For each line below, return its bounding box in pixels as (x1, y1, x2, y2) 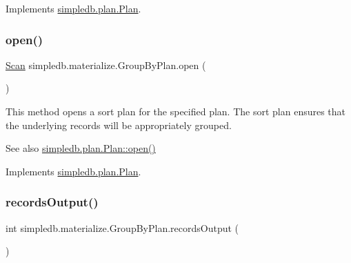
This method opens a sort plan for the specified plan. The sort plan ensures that (6, 104, 346, 118)
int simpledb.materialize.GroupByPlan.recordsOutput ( (6, 220, 239, 235)
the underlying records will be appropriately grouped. (6, 117, 232, 132)
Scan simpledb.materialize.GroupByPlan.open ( (6, 57, 206, 72)
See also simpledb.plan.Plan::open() (6, 141, 156, 155)
